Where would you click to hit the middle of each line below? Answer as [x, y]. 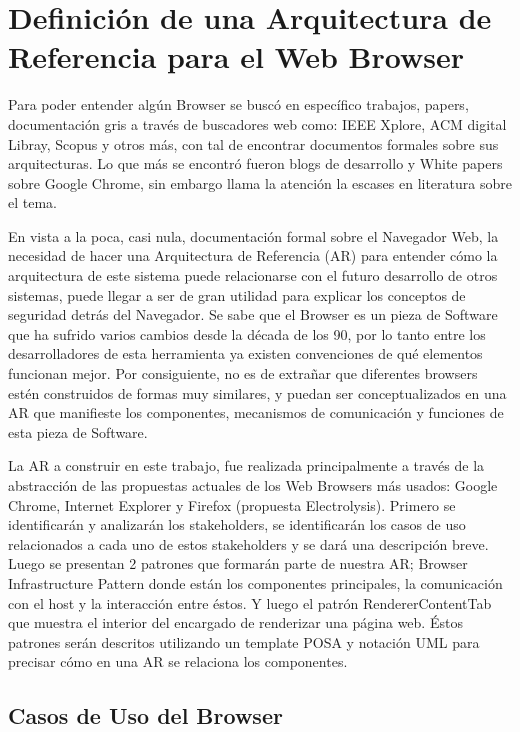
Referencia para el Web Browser [236, 56]
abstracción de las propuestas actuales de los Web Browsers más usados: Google [253, 485]
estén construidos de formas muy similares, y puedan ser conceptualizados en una [257, 392]
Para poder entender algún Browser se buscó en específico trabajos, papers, [238, 104]
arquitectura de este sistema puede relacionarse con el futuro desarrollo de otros [253, 275]
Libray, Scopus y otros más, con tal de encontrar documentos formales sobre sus [253, 143]
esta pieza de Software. [78, 431]
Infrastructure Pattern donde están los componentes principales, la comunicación [255, 582]
